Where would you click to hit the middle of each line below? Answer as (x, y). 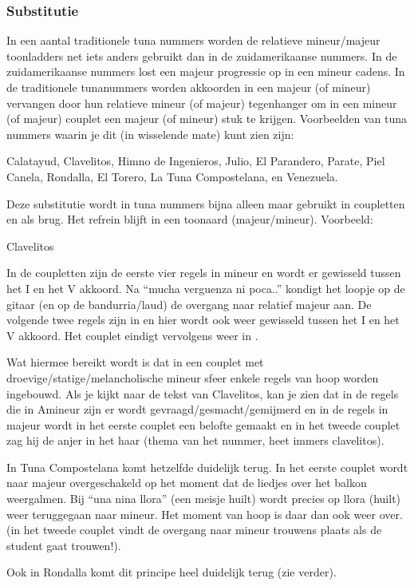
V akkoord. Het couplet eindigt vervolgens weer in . (132, 335)
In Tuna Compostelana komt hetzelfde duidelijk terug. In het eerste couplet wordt (207, 467)
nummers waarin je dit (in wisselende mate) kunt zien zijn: (150, 134)
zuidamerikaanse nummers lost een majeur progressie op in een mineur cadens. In (206, 71)
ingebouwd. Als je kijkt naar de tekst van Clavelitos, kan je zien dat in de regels (203, 393)
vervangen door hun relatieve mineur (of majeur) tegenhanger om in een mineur (202, 103)
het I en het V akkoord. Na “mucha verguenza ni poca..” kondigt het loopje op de (206, 288)
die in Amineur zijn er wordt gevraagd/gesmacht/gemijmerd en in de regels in (197, 409)
